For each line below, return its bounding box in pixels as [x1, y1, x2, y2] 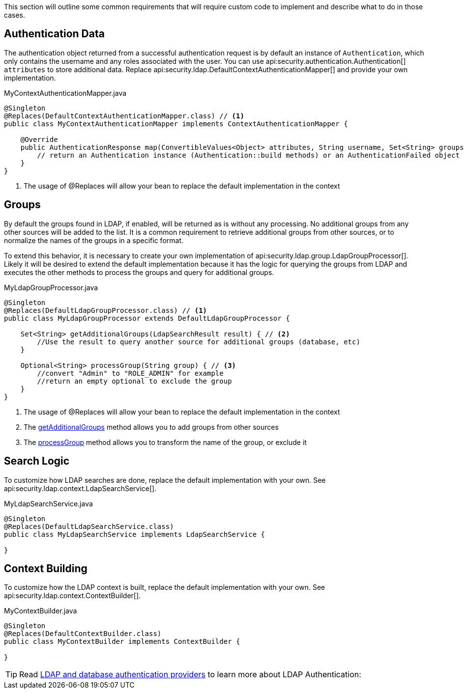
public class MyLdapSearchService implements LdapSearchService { [4, 530, 265, 538]
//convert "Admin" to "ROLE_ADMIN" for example [37, 369, 224, 377]
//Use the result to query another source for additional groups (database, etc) [37, 337, 360, 346]
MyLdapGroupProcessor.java [4, 283, 98, 292]
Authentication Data [4, 28, 105, 40]
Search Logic [4, 455, 70, 468]
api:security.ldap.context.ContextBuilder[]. [4, 591, 141, 600]
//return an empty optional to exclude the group [37, 377, 232, 385]
